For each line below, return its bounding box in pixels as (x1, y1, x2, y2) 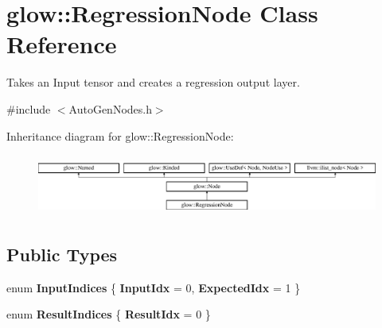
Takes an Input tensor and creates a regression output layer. (6, 74, 300, 91)
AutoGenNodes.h (68, 100, 152, 117)
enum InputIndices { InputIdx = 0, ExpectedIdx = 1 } (6, 279, 301, 295)
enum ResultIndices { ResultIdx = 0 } (6, 306, 211, 322)
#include (6, 100, 51, 117)
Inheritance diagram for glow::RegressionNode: (6, 127, 234, 144)
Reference (6, 28, 117, 60)
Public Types (6, 241, 118, 266)
